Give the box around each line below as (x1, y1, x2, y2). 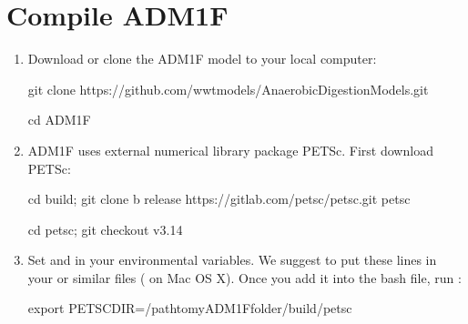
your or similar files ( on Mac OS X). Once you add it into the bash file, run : (27, 268, 462, 287)
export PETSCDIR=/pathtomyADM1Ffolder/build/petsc (27, 299, 352, 318)
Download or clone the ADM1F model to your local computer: (27, 49, 377, 68)
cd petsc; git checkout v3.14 (27, 219, 183, 238)
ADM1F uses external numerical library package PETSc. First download (27, 140, 433, 159)
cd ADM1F (27, 110, 91, 129)
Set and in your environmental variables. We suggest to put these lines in (27, 250, 437, 269)
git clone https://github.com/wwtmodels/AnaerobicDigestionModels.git (27, 79, 429, 98)
